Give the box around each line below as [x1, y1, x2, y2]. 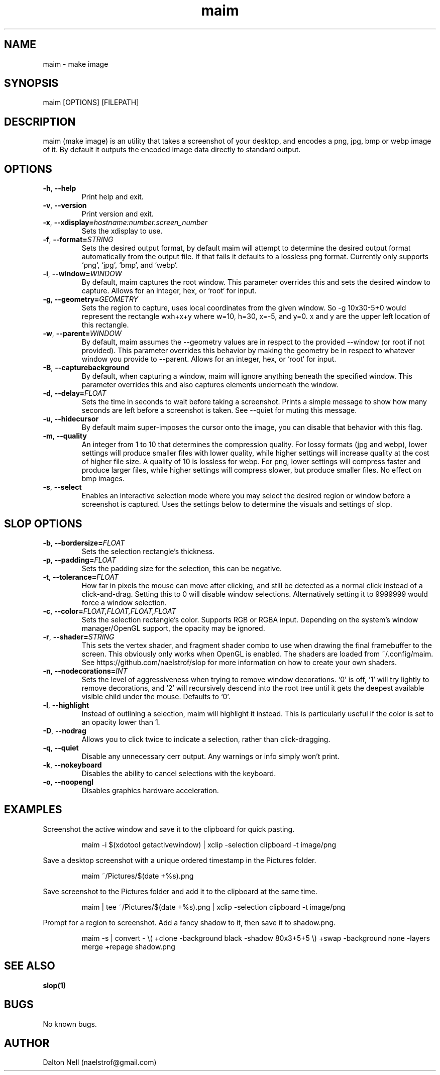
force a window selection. [81, 598, 167, 607]
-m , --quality [43, 432, 87, 441]
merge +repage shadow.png [81, 942, 175, 951]
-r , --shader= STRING [43, 632, 115, 641]
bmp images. [81, 474, 125, 483]
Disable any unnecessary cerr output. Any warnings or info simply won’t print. [81, 751, 340, 761]
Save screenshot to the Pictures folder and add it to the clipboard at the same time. [43, 887, 317, 896]
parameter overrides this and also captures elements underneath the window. [81, 380, 339, 389]
